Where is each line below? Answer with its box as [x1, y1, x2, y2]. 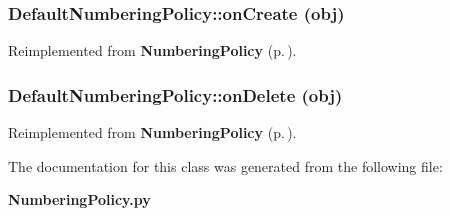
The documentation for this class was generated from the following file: [8, 155, 443, 176]
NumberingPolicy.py [8, 189, 151, 210]
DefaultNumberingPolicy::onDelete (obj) [8, 82, 343, 107]
